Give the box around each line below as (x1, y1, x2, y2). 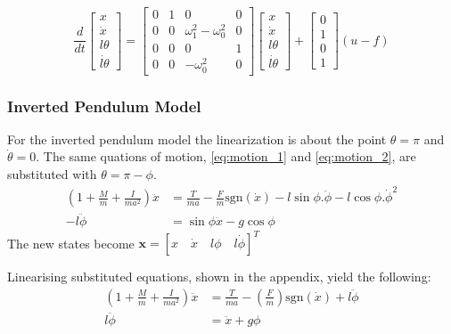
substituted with (7, 165, 97, 183)
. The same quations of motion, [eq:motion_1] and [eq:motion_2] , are (36, 147, 416, 166)
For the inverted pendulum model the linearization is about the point (7, 129, 387, 148)
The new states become (7, 233, 135, 252)
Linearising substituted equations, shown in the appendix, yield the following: (7, 267, 431, 286)
